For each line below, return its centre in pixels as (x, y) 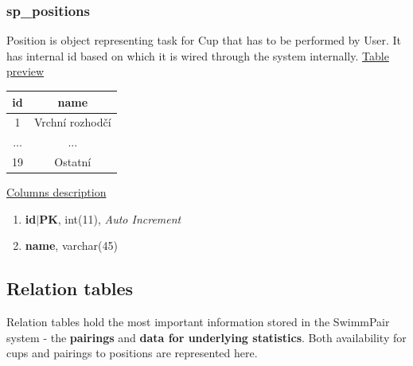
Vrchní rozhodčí (73, 122)
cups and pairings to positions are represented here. (132, 353)
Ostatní (73, 162)
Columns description (56, 192)
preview (25, 71)
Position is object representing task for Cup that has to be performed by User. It (204, 40)
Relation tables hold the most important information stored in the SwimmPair (198, 322)
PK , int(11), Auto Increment (110, 218)
